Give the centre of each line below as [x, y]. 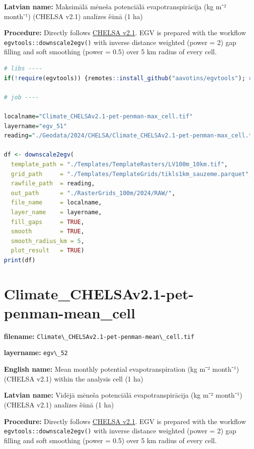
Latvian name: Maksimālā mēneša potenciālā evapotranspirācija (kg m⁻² [115, 6]
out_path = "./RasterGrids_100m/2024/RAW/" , [93, 193]
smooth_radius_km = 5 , [48, 241]
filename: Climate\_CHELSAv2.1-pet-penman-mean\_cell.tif [99, 336]
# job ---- [21, 97]
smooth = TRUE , [48, 232]
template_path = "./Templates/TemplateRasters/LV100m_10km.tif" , [119, 164]
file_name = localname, [56, 203]
